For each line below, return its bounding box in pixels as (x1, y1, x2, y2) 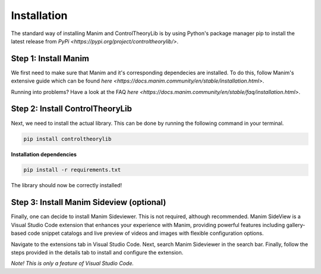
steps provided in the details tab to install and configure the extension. (11, 248, 184, 256)
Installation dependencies (11, 150, 77, 158)
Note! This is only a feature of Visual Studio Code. (11, 260, 134, 267)
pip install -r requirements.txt (23, 166, 121, 174)
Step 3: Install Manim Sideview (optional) (11, 197, 166, 207)
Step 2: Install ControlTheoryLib (11, 104, 132, 114)
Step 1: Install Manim (11, 53, 89, 64)
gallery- (286, 221, 306, 228)
